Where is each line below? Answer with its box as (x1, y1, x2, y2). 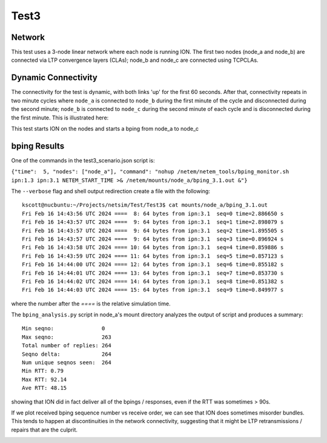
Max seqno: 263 (22, 333, 112, 341)
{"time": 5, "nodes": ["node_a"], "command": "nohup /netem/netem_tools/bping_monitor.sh (11, 168, 289, 175)
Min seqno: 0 (22, 325, 105, 332)
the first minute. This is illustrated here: (11, 114, 109, 121)
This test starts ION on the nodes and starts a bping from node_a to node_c (11, 125, 199, 132)
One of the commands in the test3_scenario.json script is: (11, 156, 156, 164)
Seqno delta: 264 (22, 350, 112, 358)
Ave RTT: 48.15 (22, 385, 67, 391)
